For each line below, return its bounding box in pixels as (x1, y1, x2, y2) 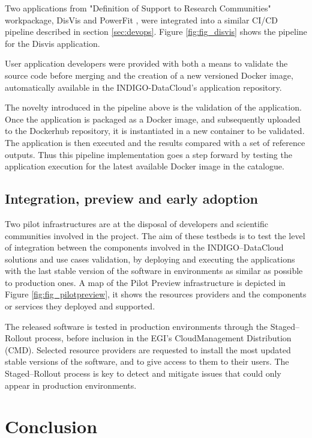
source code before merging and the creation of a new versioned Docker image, (5, 68, 293, 81)
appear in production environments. (5, 379, 137, 391)
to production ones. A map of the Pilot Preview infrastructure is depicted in (5, 276, 286, 288)
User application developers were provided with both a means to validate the (5, 57, 288, 70)
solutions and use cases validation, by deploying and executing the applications (5, 252, 295, 265)
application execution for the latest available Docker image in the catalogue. (5, 160, 284, 172)
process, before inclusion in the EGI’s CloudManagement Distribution (34, 332, 292, 344)
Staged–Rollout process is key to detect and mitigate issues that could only (5, 367, 281, 380)
